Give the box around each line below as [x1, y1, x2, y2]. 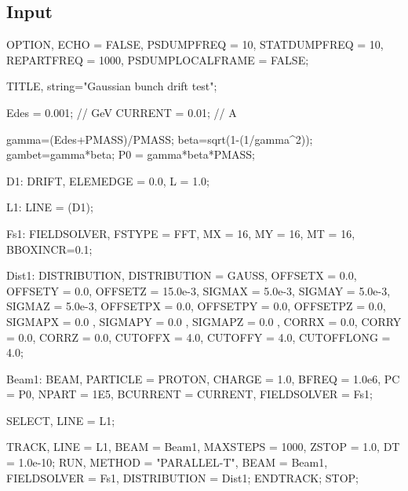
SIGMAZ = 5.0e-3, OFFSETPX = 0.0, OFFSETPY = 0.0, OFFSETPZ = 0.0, [6, 298, 386, 314]
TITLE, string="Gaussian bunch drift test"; [6, 78, 217, 94]
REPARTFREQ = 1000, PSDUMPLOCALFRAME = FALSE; [6, 51, 309, 68]
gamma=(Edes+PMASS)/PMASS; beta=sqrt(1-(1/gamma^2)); [6, 130, 313, 147]
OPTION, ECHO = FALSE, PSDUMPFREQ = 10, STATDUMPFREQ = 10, [6, 36, 384, 53]
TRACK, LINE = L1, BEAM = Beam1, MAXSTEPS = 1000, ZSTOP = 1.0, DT [6, 438, 400, 455]
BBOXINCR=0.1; [6, 240, 93, 257]
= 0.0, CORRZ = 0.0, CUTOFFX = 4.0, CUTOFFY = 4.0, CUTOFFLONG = [6, 328, 391, 345]
